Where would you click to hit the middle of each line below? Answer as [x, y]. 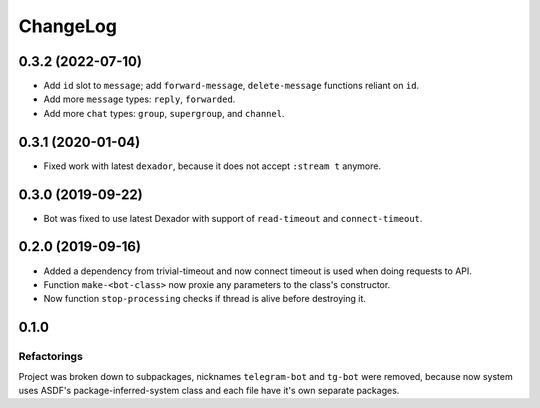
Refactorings [51, 357]
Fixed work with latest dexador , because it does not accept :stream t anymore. [212, 166]
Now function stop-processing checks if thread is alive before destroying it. [205, 299]
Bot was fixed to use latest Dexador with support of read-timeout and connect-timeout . [233, 218]
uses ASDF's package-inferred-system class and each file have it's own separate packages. [209, 390]
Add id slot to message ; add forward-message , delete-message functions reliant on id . [231, 86]
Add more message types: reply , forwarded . [139, 99]
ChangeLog [67, 26]
